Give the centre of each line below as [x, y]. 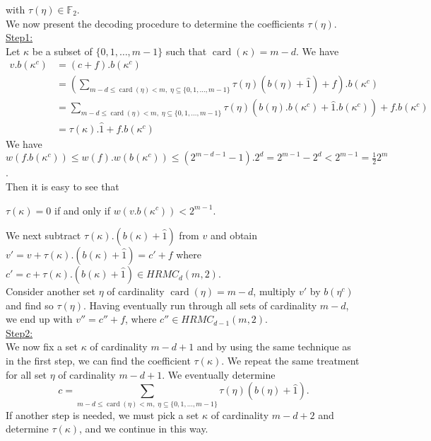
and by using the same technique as [274, 346]
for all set [26, 374]
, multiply [274, 291]
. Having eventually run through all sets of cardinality [200, 305]
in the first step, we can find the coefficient [98, 361]
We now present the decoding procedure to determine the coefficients [155, 23]
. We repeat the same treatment [290, 361]
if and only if [82, 210]
